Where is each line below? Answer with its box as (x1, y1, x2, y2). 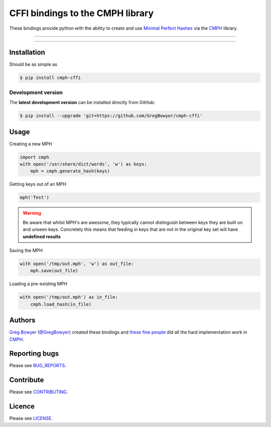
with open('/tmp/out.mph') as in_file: (20, 294, 118, 300)
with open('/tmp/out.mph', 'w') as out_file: (20, 261, 134, 267)
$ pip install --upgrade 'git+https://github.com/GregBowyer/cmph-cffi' (20, 113, 203, 119)
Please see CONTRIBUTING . (9, 389, 68, 395)
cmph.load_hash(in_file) (30, 301, 92, 307)
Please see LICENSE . (9, 415, 53, 421)
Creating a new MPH (9, 141, 52, 147)
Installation (9, 48, 45, 57)
